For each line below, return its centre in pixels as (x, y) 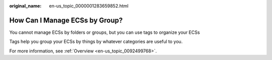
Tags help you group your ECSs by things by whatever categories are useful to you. (96, 42)
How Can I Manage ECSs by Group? (66, 20)
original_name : (25, 6)
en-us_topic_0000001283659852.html (89, 6)
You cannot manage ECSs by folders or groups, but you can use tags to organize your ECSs (105, 32)
